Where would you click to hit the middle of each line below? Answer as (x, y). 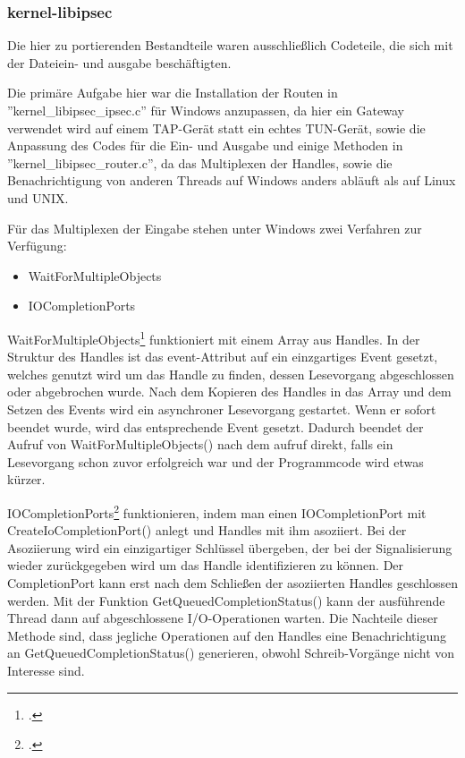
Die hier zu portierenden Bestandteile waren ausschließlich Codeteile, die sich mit (230, 45)
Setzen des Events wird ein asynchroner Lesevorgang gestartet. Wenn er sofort (222, 409)
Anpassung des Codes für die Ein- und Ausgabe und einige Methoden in (205, 145)
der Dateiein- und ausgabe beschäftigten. (119, 62)
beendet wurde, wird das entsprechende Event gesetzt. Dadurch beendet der (216, 426)
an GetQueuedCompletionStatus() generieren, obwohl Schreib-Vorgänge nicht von (231, 653)
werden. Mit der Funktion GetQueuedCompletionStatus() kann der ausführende (226, 600)
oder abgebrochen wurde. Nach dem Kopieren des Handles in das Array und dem (229, 392)
